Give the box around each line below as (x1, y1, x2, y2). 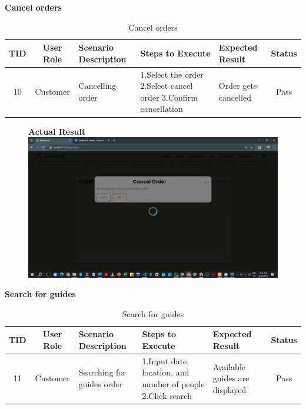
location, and (142, 366, 189, 378)
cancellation (140, 102, 183, 115)
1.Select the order (140, 68, 204, 80)
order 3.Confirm (140, 91, 198, 103)
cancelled (218, 91, 251, 103)
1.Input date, (142, 354, 189, 367)
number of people (142, 378, 205, 390)
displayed (212, 383, 247, 395)
